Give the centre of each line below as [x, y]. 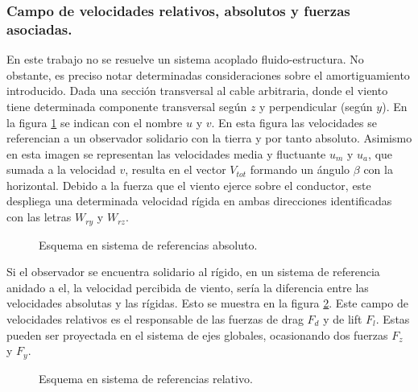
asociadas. [39, 29]
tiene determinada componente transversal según [127, 106]
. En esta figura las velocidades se [294, 122]
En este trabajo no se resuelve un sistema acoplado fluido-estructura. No [185, 59]
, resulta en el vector [176, 169]
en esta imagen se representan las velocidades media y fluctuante [166, 153]
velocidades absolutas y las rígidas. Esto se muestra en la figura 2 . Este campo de [207, 303]
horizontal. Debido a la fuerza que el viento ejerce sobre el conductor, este [189, 185]
